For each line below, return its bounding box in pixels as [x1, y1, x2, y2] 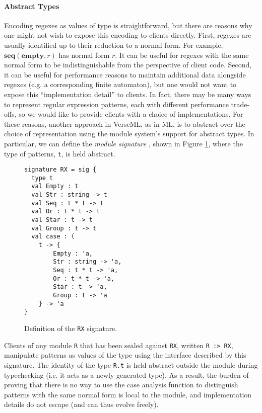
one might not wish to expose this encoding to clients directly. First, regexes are [4, 30, 251, 40]
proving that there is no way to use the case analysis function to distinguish [4, 379, 238, 390]
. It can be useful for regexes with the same [115, 49, 249, 60]
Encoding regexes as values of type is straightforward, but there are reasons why [4, 20, 252, 30]
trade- [231, 99, 250, 109]
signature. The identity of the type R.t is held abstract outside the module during [4, 359, 258, 370]
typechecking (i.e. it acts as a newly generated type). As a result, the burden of [4, 369, 249, 380]
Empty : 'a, [53, 250, 93, 257]
